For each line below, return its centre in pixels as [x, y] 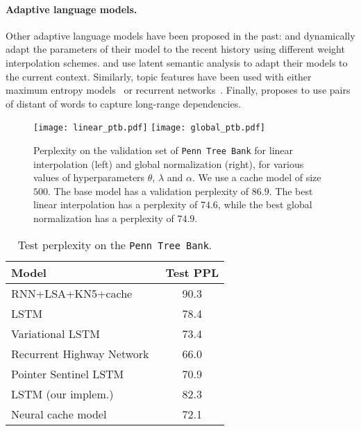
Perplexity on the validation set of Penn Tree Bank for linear [163, 150]
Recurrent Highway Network [80, 353]
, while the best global [265, 204]
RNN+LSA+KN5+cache [72, 293]
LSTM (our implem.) [62, 394]
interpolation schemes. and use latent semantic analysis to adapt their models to [177, 62]
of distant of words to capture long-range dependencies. [124, 103]
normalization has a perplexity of [104, 218]
